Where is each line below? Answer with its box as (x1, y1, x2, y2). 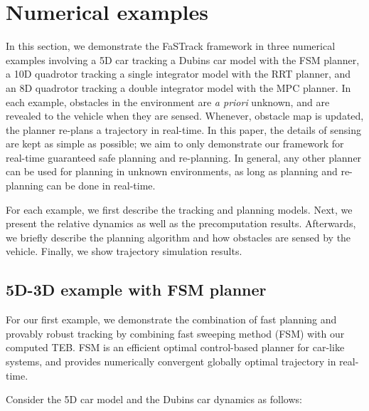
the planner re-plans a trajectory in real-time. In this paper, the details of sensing (6, 122, 361, 137)
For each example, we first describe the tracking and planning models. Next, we (6, 202, 353, 217)
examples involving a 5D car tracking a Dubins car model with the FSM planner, (6, 52, 360, 67)
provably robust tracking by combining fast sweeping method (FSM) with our (6, 326, 345, 340)
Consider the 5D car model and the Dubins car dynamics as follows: (6, 392, 302, 407)
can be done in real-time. (46, 178, 156, 193)
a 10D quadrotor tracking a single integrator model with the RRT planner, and (6, 66, 351, 81)
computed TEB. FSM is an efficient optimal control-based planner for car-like (6, 340, 345, 355)
